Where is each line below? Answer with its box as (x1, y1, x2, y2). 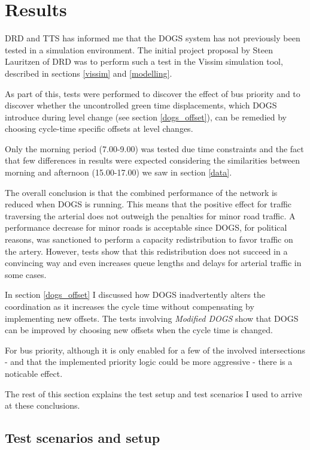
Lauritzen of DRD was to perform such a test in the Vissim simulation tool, (5, 55, 283, 68)
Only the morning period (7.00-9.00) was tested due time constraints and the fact (5, 142, 304, 155)
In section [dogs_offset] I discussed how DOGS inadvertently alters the (5, 288, 265, 301)
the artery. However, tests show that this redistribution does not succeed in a (5, 244, 288, 257)
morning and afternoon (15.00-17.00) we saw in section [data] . (5, 166, 232, 179)
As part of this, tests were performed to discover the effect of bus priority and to (5, 87, 300, 99)
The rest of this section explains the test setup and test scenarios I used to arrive (5, 387, 302, 400)
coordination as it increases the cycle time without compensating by (5, 300, 254, 312)
